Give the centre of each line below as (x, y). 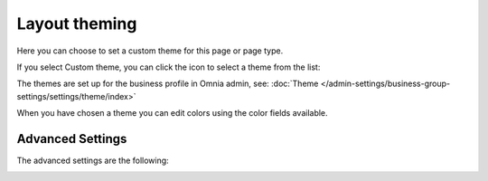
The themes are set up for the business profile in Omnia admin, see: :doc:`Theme (168, 84)
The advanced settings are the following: (93, 161)
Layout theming (77, 24)
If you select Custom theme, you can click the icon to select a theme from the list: (169, 67)
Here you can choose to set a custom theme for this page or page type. (150, 51)
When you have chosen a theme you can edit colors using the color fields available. (173, 113)
